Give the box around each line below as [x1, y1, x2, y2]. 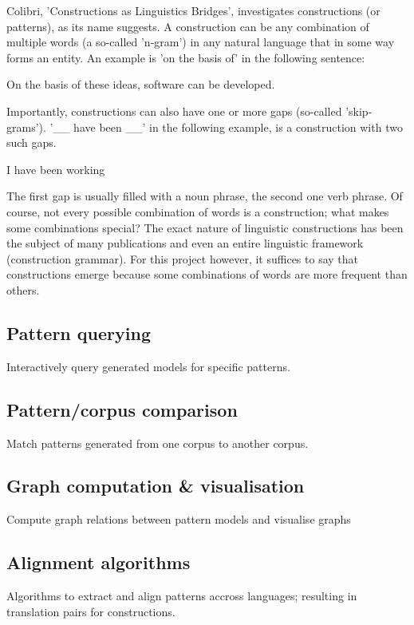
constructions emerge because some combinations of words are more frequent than [6, 266, 408, 283]
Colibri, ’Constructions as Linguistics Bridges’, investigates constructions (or [6, 2, 380, 18]
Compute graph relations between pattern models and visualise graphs [6, 511, 351, 528]
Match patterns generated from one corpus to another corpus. [6, 434, 309, 451]
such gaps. [6, 134, 57, 151]
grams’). [6, 118, 46, 135]
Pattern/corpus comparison [6, 397, 238, 421]
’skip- [345, 102, 373, 119]
